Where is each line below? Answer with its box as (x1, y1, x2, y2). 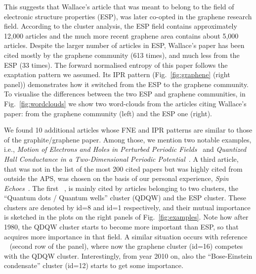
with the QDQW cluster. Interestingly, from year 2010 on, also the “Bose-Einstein (4, 250, 253, 261)
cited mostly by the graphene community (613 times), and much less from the (4, 49, 240, 60)
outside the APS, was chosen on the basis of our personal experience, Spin (4, 173, 229, 183)
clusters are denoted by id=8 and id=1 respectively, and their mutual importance (4, 202, 251, 212)
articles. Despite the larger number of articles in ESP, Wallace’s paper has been (4, 40, 245, 50)
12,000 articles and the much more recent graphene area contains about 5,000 (4, 30, 239, 41)
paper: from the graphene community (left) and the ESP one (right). (4, 108, 212, 118)
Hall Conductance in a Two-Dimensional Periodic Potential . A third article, (4, 153, 239, 164)
